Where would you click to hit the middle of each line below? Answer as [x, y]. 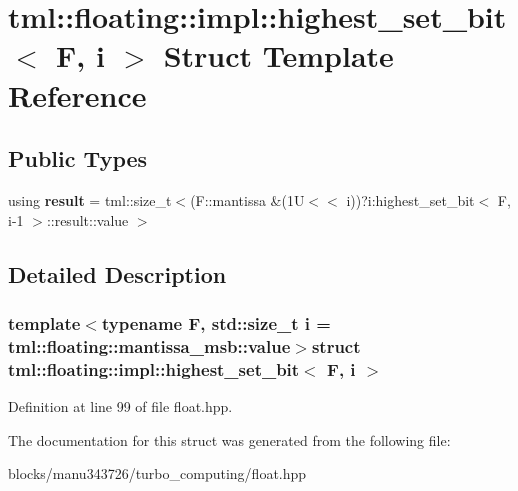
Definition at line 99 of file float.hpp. [120, 405]
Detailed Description [117, 273]
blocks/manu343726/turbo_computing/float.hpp [157, 473]
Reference [77, 94]
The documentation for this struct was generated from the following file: [229, 439]
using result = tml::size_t [90, 199]
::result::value [87, 219]
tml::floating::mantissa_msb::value [149, 345]
